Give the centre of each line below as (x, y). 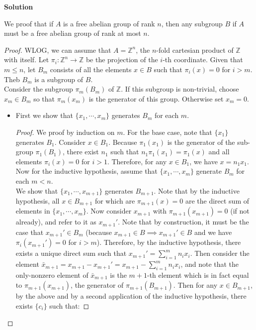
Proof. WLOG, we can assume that (58, 50)
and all (219, 152)
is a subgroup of (59, 79)
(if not (240, 211)
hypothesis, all (38, 200)
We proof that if (29, 23)
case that (30, 232)
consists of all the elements (91, 69)
